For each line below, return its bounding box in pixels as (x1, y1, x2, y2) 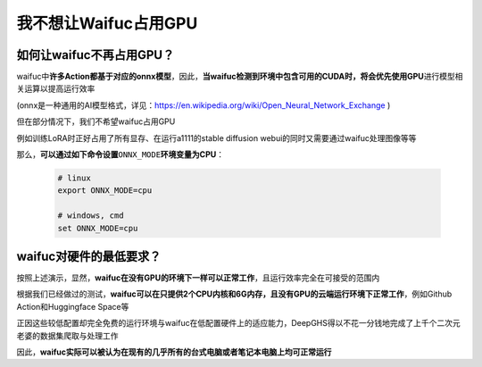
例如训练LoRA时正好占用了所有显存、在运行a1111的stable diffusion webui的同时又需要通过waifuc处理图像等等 (16, 132, 417, 143)
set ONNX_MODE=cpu (57, 223, 138, 233)
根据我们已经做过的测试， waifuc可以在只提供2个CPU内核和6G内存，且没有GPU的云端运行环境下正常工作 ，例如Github (16, 288, 453, 299)
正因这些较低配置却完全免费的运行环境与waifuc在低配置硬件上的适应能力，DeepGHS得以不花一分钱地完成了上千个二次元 (16, 318, 461, 329)
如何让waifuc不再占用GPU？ (16, 47, 175, 63)
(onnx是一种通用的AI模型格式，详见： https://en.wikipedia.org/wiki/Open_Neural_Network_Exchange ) (16, 99, 391, 111)
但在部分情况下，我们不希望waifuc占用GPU (16, 116, 176, 127)
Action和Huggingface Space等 (16, 301, 129, 312)
